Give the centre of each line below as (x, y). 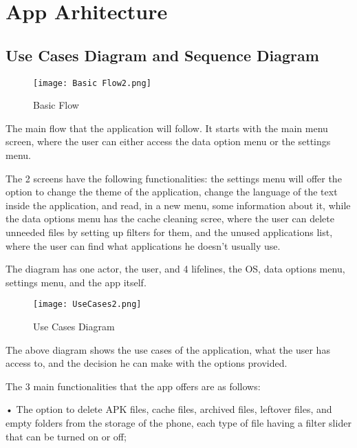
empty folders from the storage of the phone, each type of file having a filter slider (178, 422)
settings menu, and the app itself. (76, 282)
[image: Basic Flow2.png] (92, 83)
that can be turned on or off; (66, 436)
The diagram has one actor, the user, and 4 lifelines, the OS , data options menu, (175, 269)
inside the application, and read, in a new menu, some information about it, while (178, 205)
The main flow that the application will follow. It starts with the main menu (167, 128)
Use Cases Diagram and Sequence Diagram (162, 55)
